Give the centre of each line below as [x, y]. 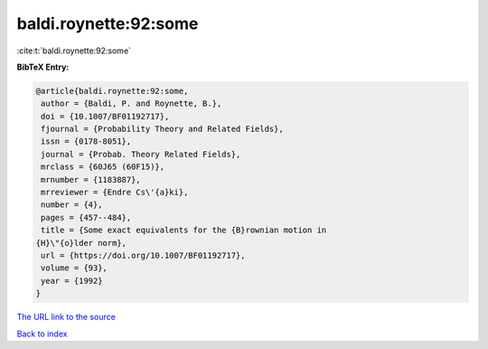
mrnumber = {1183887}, [91, 179]
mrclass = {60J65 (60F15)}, [103, 167]
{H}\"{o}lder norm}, [81, 243]
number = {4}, [72, 205]
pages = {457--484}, [86, 217]
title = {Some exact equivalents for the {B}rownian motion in [184, 230]
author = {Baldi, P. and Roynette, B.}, [131, 104]
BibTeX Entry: [43, 67]
